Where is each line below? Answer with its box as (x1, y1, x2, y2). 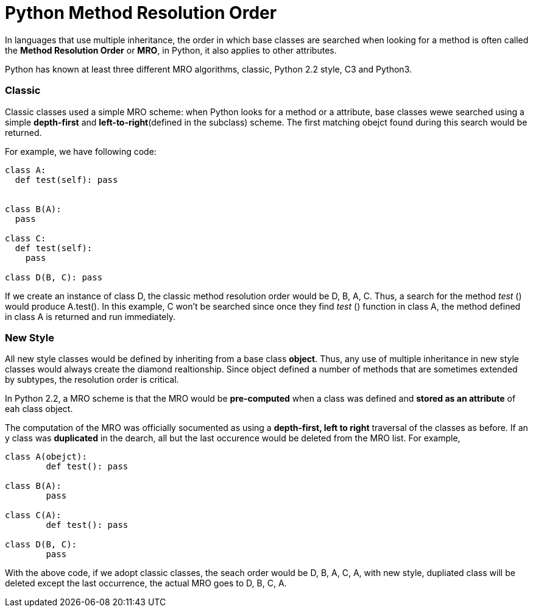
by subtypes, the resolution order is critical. (5, 374, 179, 385)
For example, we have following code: (5, 146, 157, 157)
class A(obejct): (5, 452, 87, 462)
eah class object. (5, 404, 73, 415)
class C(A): (5, 510, 62, 521)
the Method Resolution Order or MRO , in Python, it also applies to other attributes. (5, 44, 337, 55)
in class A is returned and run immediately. (5, 311, 176, 322)
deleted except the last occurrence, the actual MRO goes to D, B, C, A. (5, 578, 287, 589)
